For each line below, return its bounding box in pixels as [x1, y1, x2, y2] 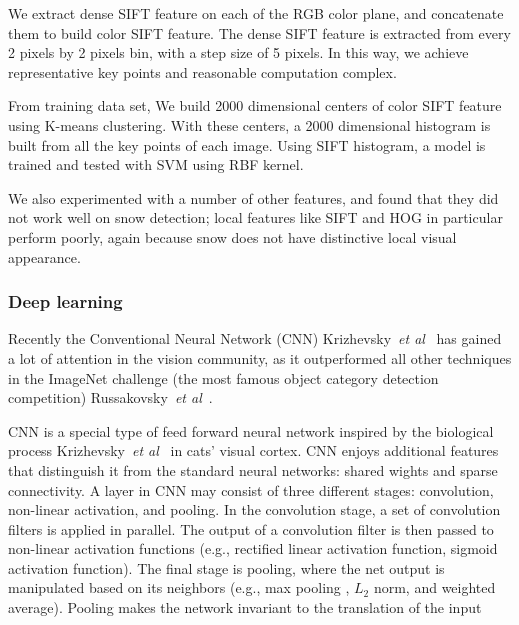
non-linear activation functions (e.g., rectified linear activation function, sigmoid [8, 538, 498, 559]
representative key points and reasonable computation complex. [8, 61, 397, 82]
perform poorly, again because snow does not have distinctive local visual [8, 226, 457, 247]
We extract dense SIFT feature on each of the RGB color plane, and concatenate [8, 3, 504, 23]
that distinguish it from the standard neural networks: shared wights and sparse [8, 459, 498, 480]
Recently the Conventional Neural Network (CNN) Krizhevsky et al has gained [8, 328, 502, 349]
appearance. [8, 246, 81, 267]
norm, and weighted [373, 577, 496, 598]
